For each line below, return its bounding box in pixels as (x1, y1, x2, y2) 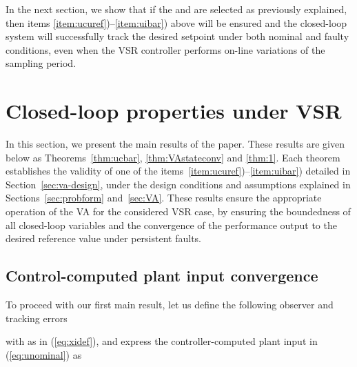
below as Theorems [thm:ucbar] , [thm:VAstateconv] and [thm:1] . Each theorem (6, 150, 340, 164)
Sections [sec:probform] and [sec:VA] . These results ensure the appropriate (6, 190, 322, 205)
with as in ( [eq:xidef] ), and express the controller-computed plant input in (6, 334, 318, 348)
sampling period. (6, 56, 76, 70)
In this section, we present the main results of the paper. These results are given (6, 137, 345, 151)
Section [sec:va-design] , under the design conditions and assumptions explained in (6, 177, 351, 191)
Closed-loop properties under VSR (6, 97, 342, 125)
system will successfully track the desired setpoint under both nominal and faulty (6, 29, 349, 43)
